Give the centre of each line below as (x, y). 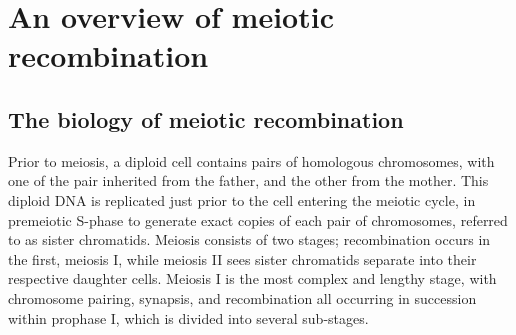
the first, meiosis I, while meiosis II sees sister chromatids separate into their (242, 258)
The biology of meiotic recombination (206, 118)
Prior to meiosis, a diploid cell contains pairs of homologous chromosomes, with (251, 160)
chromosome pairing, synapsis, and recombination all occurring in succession (242, 297)
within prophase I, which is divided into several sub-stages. (188, 317)
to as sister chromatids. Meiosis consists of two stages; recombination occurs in (249, 239)
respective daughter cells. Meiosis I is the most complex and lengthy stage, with (252, 278)
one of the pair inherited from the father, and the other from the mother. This (248, 180)
